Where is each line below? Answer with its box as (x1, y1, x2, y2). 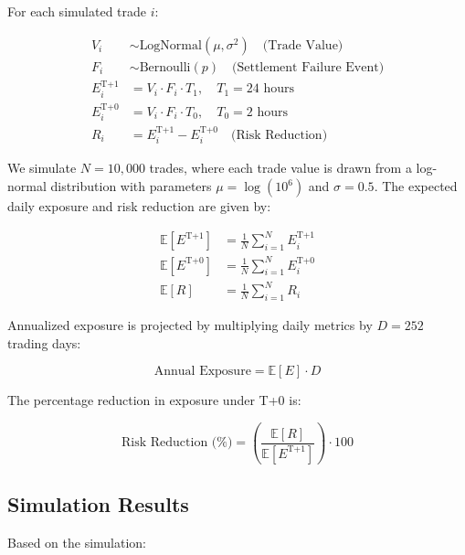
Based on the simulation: (7, 532, 147, 551)
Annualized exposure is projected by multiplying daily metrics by (7, 315, 373, 335)
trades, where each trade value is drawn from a (149, 158, 412, 177)
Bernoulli (139, 60, 191, 74)
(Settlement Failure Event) (232, 60, 385, 74)
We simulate (7, 158, 77, 177)
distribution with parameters (50, 176, 212, 196)
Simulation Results (7, 490, 189, 518)
